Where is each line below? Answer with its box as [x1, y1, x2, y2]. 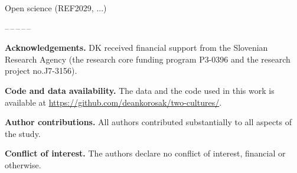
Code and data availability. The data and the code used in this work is [5, 84, 275, 96]
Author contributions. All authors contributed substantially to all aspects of [5, 116, 292, 128]
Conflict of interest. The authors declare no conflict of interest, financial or [5, 147, 286, 159]
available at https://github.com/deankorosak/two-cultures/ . [5, 96, 222, 108]
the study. [5, 127, 41, 139]
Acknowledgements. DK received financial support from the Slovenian [5, 41, 268, 54]
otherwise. [5, 158, 41, 171]
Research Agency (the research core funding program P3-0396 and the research [5, 53, 291, 65]
